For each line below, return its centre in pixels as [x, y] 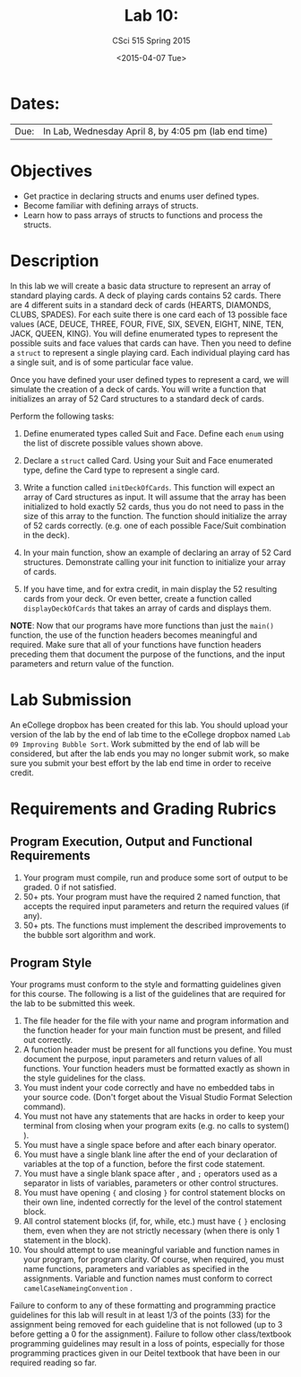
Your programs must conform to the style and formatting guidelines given [146, 984]
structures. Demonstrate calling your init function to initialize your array [154, 561]
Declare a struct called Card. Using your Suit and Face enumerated [148, 460]
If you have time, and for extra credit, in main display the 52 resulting [150, 588]
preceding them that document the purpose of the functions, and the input [148, 654]
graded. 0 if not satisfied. [70, 887]
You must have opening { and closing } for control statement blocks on [154, 1193]
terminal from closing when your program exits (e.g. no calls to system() [156, 1126]
